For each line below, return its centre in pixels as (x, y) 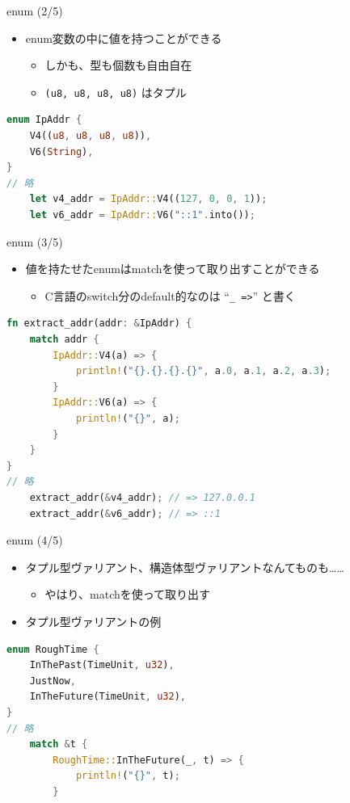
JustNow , (53, 681)
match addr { (64, 340)
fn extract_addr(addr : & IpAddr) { (99, 324)
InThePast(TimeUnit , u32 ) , (102, 665)
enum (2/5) (35, 11)
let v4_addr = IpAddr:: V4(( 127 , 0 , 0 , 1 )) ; (148, 199)
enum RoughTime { (53, 649)
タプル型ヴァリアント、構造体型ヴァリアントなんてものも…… (185, 567)
